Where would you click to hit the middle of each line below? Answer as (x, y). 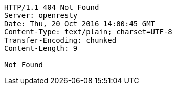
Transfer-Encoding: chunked (60, 40)
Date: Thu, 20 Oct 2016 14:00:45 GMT (80, 24)
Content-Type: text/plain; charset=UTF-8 (88, 32)
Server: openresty (41, 15)
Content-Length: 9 (41, 48)
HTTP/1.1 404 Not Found (52, 7)
